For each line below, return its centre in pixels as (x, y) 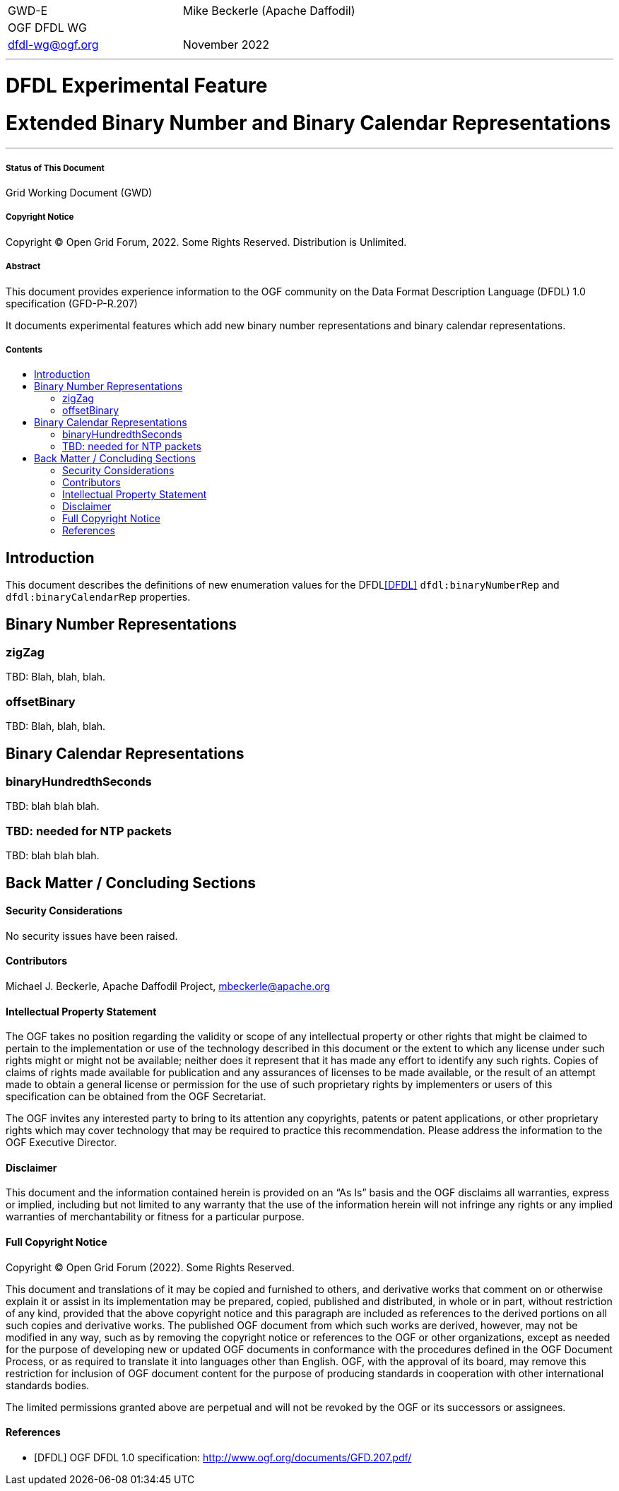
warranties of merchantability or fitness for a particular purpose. (155, 1217)
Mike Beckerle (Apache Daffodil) (269, 11)
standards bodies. (48, 1385)
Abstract (23, 267)
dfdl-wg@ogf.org (53, 45)
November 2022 (226, 45)
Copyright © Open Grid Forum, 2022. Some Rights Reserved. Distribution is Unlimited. (206, 242)
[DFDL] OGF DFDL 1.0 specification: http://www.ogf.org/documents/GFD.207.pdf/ (223, 1457)
